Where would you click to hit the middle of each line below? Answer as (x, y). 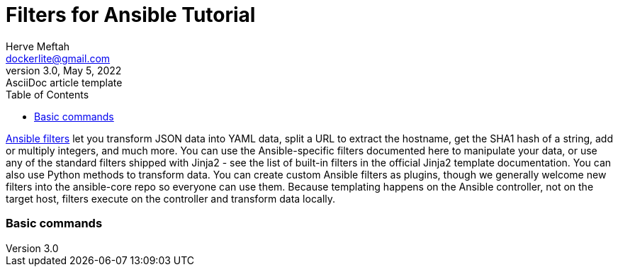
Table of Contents (47, 94)
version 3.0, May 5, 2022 (64, 70)
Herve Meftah (38, 46)
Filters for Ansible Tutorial (131, 15)
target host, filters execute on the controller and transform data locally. (171, 198)
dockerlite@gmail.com (58, 58)
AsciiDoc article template (64, 82)
